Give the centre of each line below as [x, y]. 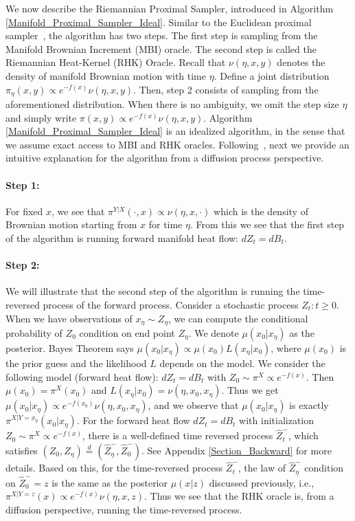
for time [165, 224]
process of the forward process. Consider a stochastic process [171, 304]
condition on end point [127, 333]
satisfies [22, 450]
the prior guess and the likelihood [76, 363]
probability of [34, 333]
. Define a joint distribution [272, 75]
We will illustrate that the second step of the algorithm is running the [153, 291]
